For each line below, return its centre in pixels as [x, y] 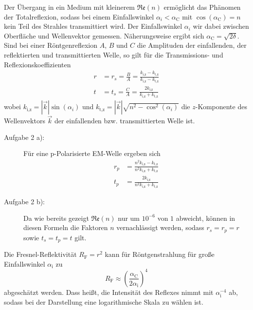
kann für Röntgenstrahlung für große [160, 254]
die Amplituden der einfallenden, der [192, 45]
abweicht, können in [206, 218]
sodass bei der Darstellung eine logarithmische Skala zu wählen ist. [104, 302]
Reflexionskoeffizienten [37, 64]
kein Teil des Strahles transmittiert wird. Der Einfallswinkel [93, 26]
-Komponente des [221, 107]
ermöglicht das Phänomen [202, 7]
